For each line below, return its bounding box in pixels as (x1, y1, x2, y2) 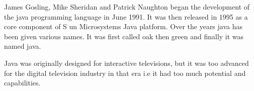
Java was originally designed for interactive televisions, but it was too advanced (4, 57, 249, 68)
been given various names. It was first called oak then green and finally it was (4, 31, 244, 41)
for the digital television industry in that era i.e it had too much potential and (4, 67, 246, 78)
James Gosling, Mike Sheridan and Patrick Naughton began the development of (4, 2, 250, 12)
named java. (4, 41, 41, 51)
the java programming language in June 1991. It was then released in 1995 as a (4, 11, 248, 22)
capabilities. (4, 77, 41, 88)
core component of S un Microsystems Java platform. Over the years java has (4, 21, 243, 32)
